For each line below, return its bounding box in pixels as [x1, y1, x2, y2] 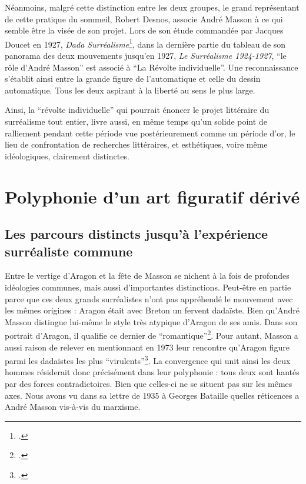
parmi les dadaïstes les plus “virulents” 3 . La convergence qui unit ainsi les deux [5, 353, 291, 366]
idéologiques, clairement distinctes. [5, 149, 129, 162]
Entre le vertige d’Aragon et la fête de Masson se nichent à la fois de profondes [5, 269, 290, 282]
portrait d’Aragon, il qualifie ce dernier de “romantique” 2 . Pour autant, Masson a [5, 328, 298, 341]
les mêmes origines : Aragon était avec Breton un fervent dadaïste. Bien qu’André [5, 304, 300, 316]
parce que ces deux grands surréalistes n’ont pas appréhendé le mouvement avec [5, 292, 293, 305]
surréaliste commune [5, 242, 133, 260]
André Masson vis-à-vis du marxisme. [5, 400, 141, 413]
